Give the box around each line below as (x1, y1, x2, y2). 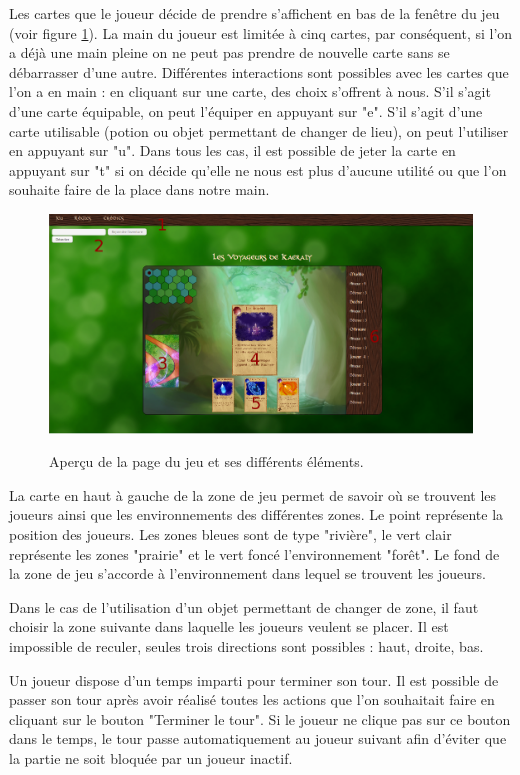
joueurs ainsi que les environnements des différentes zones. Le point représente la (9, 504, 504, 525)
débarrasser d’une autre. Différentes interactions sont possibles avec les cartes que (9, 61, 509, 82)
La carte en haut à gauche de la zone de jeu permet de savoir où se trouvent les (9, 484, 497, 505)
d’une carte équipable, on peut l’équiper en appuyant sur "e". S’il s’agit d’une (9, 100, 483, 121)
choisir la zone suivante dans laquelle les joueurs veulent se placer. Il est (9, 616, 449, 637)
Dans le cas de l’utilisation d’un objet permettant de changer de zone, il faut (9, 596, 479, 617)
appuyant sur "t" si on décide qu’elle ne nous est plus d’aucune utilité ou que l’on (9, 159, 507, 180)
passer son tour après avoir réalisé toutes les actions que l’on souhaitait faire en (9, 689, 495, 710)
